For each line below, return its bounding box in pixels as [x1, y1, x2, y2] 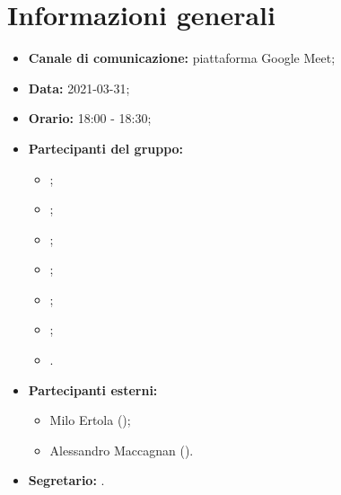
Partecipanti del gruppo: [28, 138, 184, 157]
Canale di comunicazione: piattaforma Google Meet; [28, 49, 336, 67]
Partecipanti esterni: [28, 380, 158, 399]
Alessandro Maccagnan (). [49, 440, 194, 459]
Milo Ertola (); [49, 411, 131, 429]
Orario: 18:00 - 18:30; [28, 109, 152, 128]
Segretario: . [28, 471, 105, 490]
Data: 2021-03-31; [28, 78, 130, 97]
